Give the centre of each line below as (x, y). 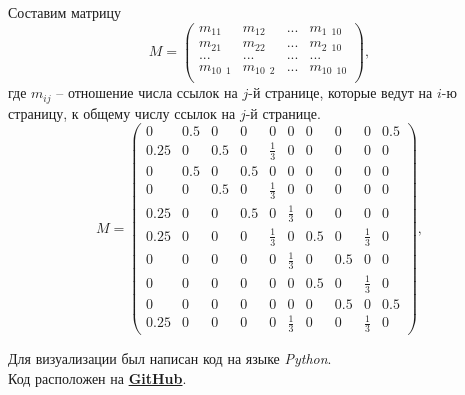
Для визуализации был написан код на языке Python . (170, 358)
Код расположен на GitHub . (97, 377)
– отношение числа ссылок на (147, 92)
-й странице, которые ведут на (340, 92)
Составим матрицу (64, 12)
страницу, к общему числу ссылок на (122, 112)
